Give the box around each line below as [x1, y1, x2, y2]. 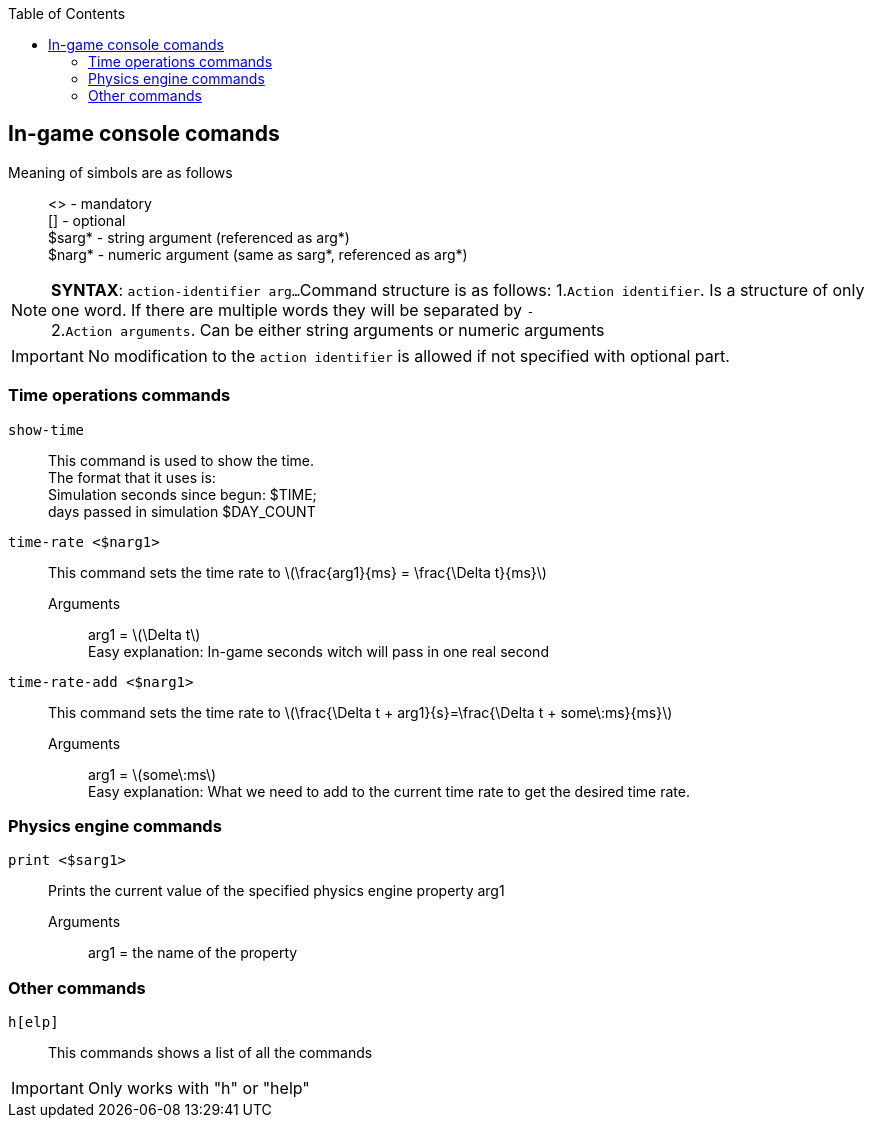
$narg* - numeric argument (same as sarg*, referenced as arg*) [48, 245, 468, 263]
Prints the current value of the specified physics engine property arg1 [48, 882, 505, 900]
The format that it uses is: [48, 468, 216, 486]
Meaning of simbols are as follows [8, 163, 233, 181]
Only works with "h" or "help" [87, 1078, 310, 1099]
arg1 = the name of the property [88, 944, 298, 962]
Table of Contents [8, 5, 126, 22]
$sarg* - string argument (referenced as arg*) [48, 228, 350, 246]
